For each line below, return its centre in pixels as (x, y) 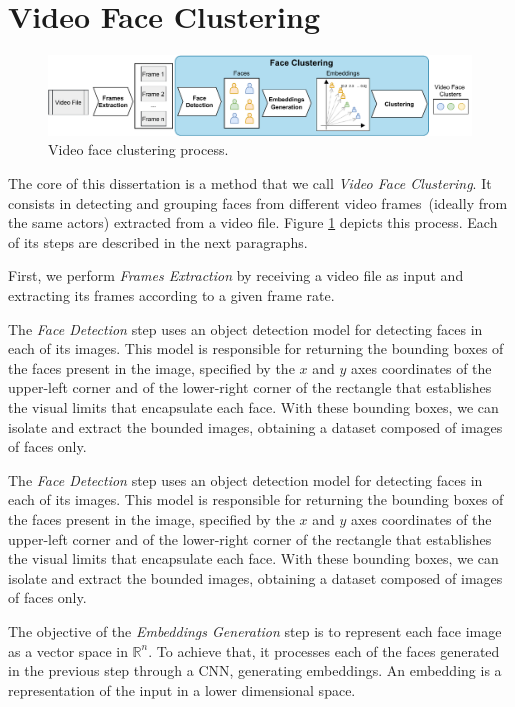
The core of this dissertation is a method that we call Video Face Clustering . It (250, 183)
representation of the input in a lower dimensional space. (182, 689)
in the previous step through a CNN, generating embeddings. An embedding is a (255, 670)
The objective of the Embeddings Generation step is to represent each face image (255, 630)
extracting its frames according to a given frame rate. (171, 295)
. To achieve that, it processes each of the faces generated (324, 650)
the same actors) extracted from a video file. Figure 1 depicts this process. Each (253, 222)
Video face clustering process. (138, 149)
